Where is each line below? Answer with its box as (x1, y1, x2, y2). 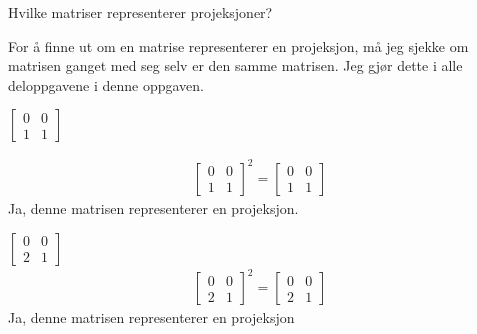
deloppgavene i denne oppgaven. (8, 74, 205, 95)
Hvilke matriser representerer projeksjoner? (8, 2, 273, 22)
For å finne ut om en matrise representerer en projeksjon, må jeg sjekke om (8, 35, 469, 56)
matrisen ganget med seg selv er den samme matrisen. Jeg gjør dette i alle (8, 55, 463, 76)
